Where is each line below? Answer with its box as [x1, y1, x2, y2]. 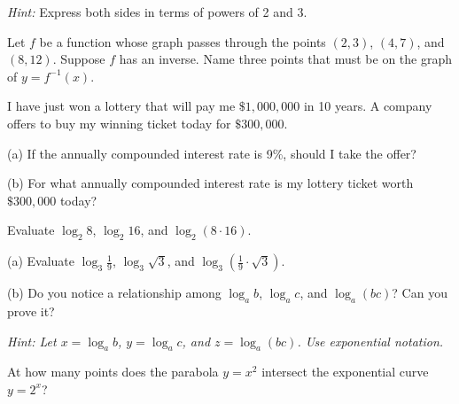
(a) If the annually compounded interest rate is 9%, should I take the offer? [7, 144, 416, 162]
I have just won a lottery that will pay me [7, 97, 236, 115]
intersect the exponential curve [261, 362, 429, 381]
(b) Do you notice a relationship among [7, 284, 222, 302]
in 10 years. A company [303, 97, 432, 115]
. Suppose [52, 50, 105, 68]
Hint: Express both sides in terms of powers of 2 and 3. [7, 3, 307, 20]
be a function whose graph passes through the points [39, 32, 326, 50]
